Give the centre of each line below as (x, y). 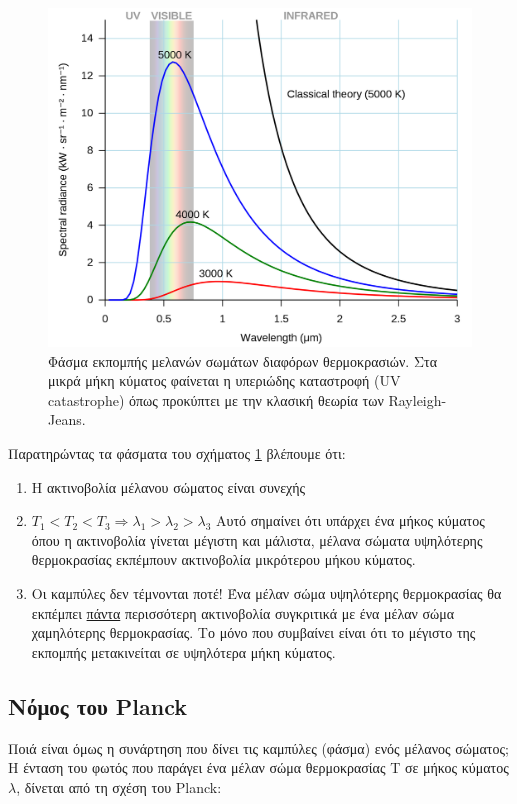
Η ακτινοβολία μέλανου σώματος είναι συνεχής (168, 486)
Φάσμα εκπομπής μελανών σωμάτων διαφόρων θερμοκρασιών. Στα (242, 360)
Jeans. (67, 419)
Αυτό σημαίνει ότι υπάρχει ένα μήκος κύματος (350, 520)
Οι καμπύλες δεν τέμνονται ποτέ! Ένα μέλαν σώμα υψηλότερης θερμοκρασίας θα (266, 593)
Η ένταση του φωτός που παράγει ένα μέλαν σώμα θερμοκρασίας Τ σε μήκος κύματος (258, 767)
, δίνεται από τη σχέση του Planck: (119, 786)
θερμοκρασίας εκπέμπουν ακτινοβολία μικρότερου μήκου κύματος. (223, 559)
